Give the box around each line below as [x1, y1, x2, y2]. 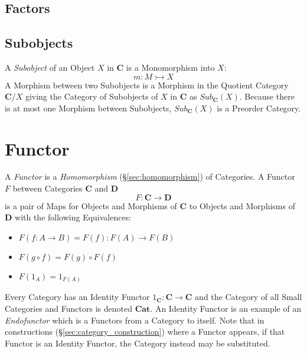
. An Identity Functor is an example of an [150, 302, 302, 314]
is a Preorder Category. [217, 101, 301, 114]
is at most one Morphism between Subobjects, [5, 101, 172, 114]
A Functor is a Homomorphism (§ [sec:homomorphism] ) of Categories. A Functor [5, 170, 295, 183]
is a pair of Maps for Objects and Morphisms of [5, 199, 177, 212]
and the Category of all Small [195, 291, 302, 303]
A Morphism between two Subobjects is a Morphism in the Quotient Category [5, 78, 289, 91]
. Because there [239, 90, 295, 103]
